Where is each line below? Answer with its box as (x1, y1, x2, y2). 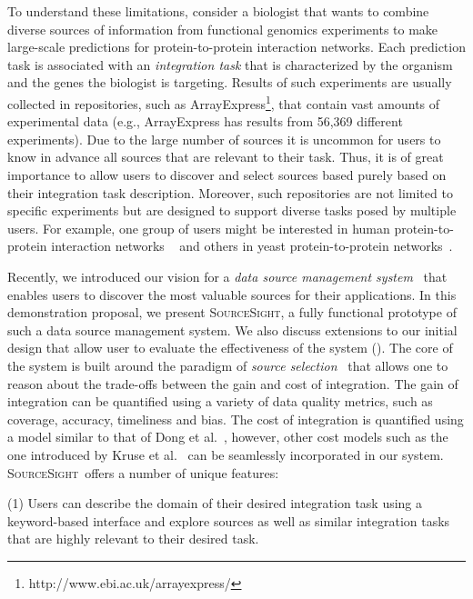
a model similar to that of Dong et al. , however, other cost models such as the (7, 427, 448, 446)
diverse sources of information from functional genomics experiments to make (7, 19, 438, 38)
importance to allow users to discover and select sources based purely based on (7, 165, 447, 184)
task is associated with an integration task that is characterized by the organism (7, 55, 453, 74)
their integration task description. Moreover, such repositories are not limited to (7, 183, 453, 202)
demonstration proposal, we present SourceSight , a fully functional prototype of (7, 303, 457, 322)
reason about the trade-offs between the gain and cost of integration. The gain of (7, 374, 458, 393)
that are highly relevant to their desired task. (7, 529, 259, 548)
